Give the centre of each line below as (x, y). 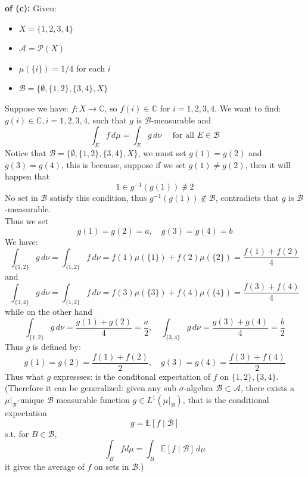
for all (183, 136)
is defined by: (57, 347)
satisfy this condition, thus (98, 197)
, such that (107, 120)
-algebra (198, 388)
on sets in (112, 466)
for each (91, 68)
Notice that (26, 152)
